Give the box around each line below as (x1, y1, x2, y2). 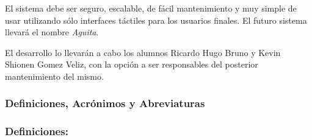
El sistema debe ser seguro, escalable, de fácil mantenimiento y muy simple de (5, 2, 297, 14)
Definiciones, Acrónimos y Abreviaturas (5, 96, 205, 111)
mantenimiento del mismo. (5, 69, 104, 82)
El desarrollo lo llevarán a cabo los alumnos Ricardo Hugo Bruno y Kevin (5, 46, 281, 58)
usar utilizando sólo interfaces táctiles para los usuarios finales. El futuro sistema (5, 13, 307, 26)
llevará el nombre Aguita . (5, 26, 99, 38)
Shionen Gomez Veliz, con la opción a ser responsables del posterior (5, 58, 258, 71)
